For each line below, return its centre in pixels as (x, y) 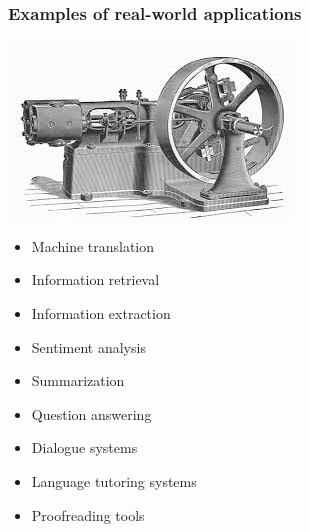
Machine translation (93, 245)
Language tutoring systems (114, 480)
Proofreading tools (88, 514)
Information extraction (101, 313)
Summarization (78, 380)
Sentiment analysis (88, 346)
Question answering (91, 413)
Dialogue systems (84, 447)
